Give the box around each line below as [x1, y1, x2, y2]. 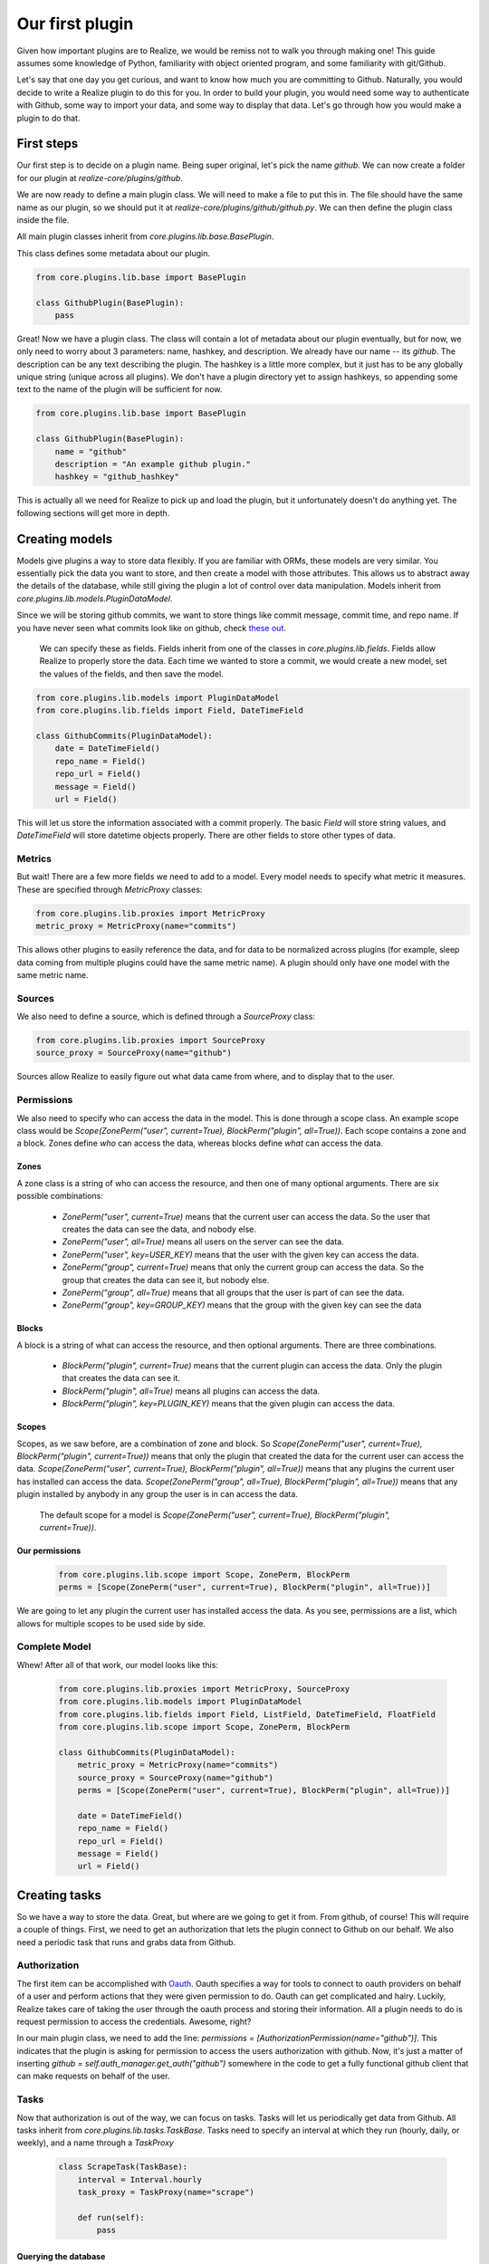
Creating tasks [16, 1887, 101, 1903]
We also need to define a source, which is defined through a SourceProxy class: [16, 1011, 316, 1022]
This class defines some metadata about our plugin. [16, 247, 211, 258]
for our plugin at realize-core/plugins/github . [16, 172, 183, 183]
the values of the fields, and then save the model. [39, 668, 224, 679]
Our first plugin [16, 14, 134, 34]
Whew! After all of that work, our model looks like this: [16, 1659, 219, 1670]
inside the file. [16, 214, 70, 225]
